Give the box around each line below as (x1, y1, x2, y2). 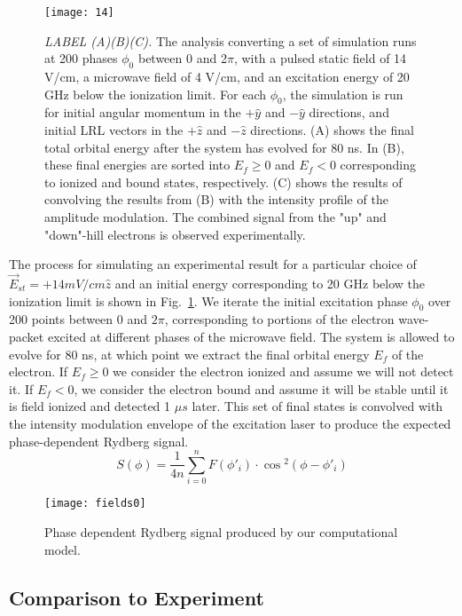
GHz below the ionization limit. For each (44, 84, 266, 103)
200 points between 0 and (9, 310, 148, 328)
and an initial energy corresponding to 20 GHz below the (114, 274, 425, 292)
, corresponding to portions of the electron (164, 310, 395, 328)
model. (44, 540, 81, 558)
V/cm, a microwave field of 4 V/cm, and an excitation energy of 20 (44, 67, 410, 86)
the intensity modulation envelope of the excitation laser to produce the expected (9, 414, 451, 432)
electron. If (9, 362, 68, 381)
